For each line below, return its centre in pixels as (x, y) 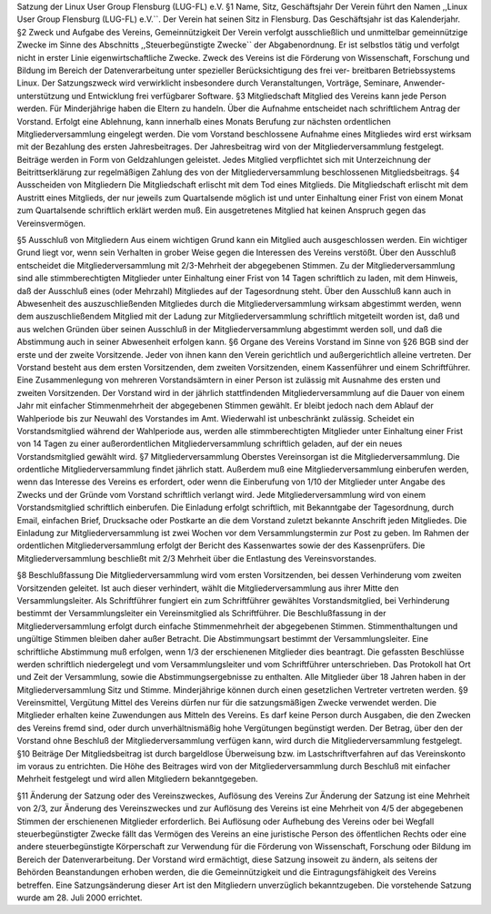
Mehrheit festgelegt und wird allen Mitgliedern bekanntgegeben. (137, 779)
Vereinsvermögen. (51, 223)
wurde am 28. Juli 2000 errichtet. (80, 898)
